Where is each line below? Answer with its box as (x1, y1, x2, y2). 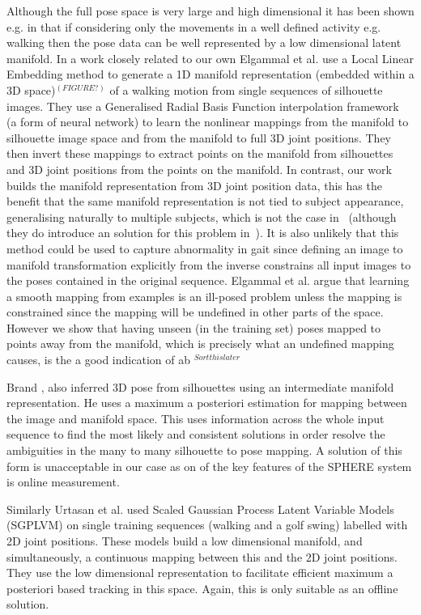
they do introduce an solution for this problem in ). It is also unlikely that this (6, 224, 399, 241)
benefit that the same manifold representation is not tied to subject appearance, (6, 193, 404, 210)
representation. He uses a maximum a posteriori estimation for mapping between (6, 394, 407, 411)
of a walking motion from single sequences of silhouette (109, 81, 383, 98)
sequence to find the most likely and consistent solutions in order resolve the (6, 426, 385, 443)
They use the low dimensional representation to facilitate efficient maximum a (6, 564, 393, 581)
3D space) (6, 81, 56, 98)
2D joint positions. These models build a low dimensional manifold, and (6, 532, 363, 549)
